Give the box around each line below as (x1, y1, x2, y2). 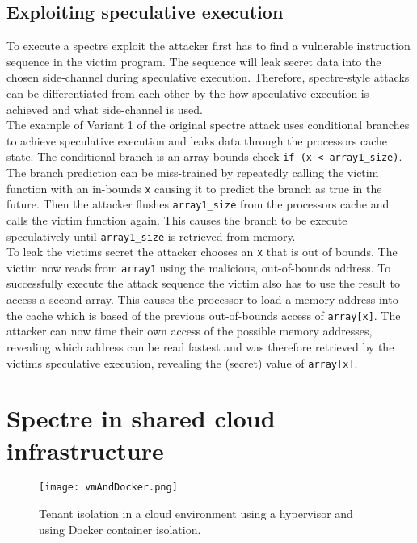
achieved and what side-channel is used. (6, 100, 203, 117)
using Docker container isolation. (39, 520, 201, 537)
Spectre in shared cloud (6, 402, 276, 435)
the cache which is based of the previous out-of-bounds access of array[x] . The (6, 306, 401, 323)
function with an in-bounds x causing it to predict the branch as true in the (6, 179, 382, 196)
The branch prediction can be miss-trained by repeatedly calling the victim (6, 164, 379, 181)
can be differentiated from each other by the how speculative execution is (6, 84, 369, 101)
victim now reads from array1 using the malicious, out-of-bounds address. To (6, 259, 391, 276)
